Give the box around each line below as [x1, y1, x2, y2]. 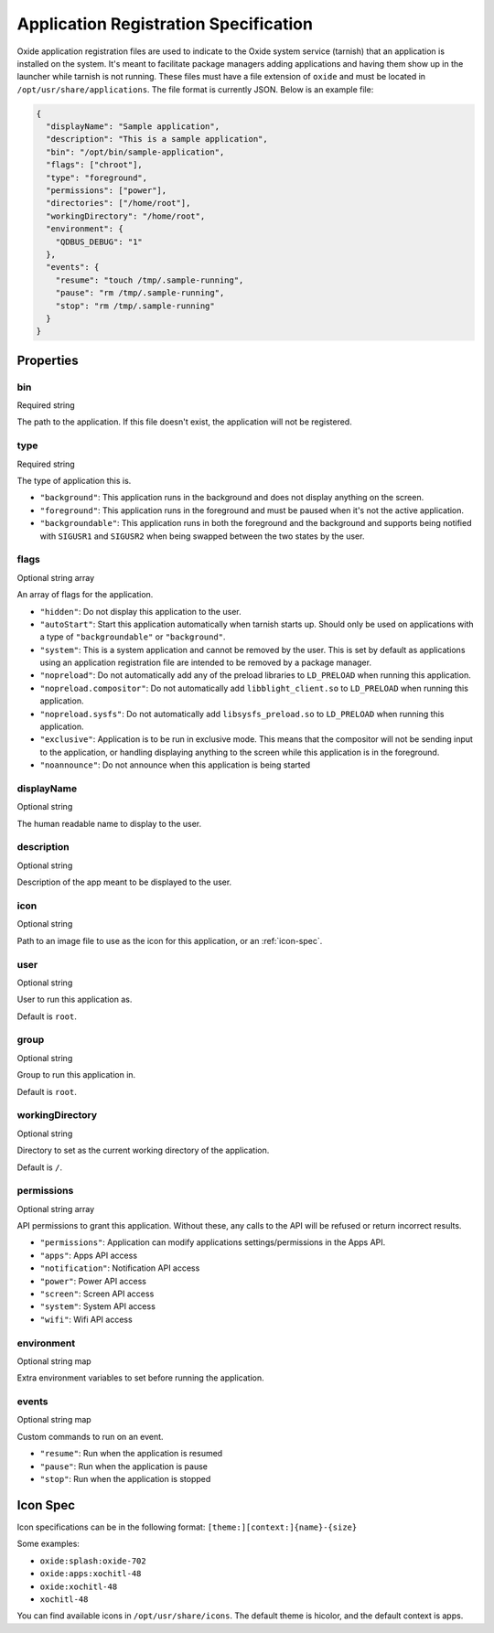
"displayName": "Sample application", [46, 122, 220, 132]
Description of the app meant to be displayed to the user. [16, 876, 232, 887]
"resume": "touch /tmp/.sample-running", [55, 274, 244, 285]
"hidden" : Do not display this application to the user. [39, 606, 242, 617]
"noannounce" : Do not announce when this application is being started [39, 759, 311, 770]
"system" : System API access [39, 1301, 156, 1312]
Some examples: [16, 1538, 80, 1550]
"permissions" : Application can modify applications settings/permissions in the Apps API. [39, 1237, 386, 1248]
